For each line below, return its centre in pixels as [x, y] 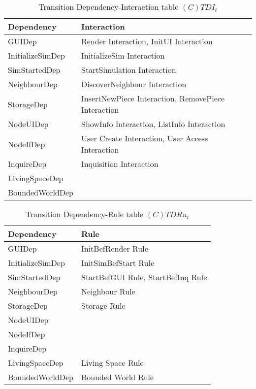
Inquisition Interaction [120, 164]
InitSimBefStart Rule [118, 263]
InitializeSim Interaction [123, 55]
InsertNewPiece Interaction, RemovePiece [153, 98]
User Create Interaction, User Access [144, 138]
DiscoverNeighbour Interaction [134, 84]
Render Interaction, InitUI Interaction [147, 41]
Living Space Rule [112, 363]
